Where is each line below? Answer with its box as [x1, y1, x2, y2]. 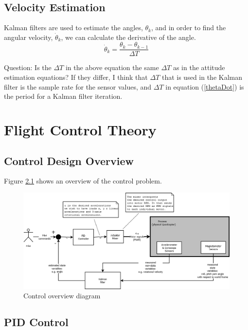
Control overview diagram [23, 291, 101, 301]
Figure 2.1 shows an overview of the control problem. [4, 176, 162, 186]
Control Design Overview [4, 153, 134, 168]
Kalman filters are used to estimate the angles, [4, 22, 143, 33]
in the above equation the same [65, 62, 159, 73]
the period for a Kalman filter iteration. [4, 91, 123, 101]
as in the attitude [173, 62, 225, 73]
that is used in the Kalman [161, 72, 243, 82]
